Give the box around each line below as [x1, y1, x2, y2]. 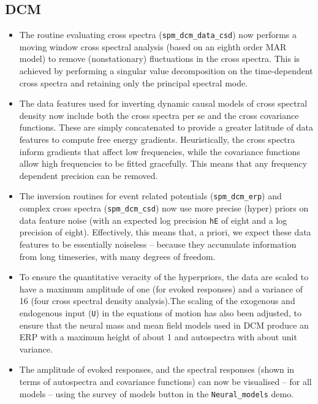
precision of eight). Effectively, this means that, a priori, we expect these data [19, 226, 311, 238]
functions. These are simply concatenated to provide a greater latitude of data [19, 121, 313, 134]
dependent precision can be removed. [19, 169, 158, 181]
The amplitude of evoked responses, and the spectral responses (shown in [19, 363, 295, 376]
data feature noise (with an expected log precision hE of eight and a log [19, 213, 287, 226]
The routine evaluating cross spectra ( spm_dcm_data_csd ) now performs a [19, 28, 297, 41]
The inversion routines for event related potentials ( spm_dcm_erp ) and [19, 189, 282, 202]
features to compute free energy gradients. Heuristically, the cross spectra [19, 133, 295, 146]
